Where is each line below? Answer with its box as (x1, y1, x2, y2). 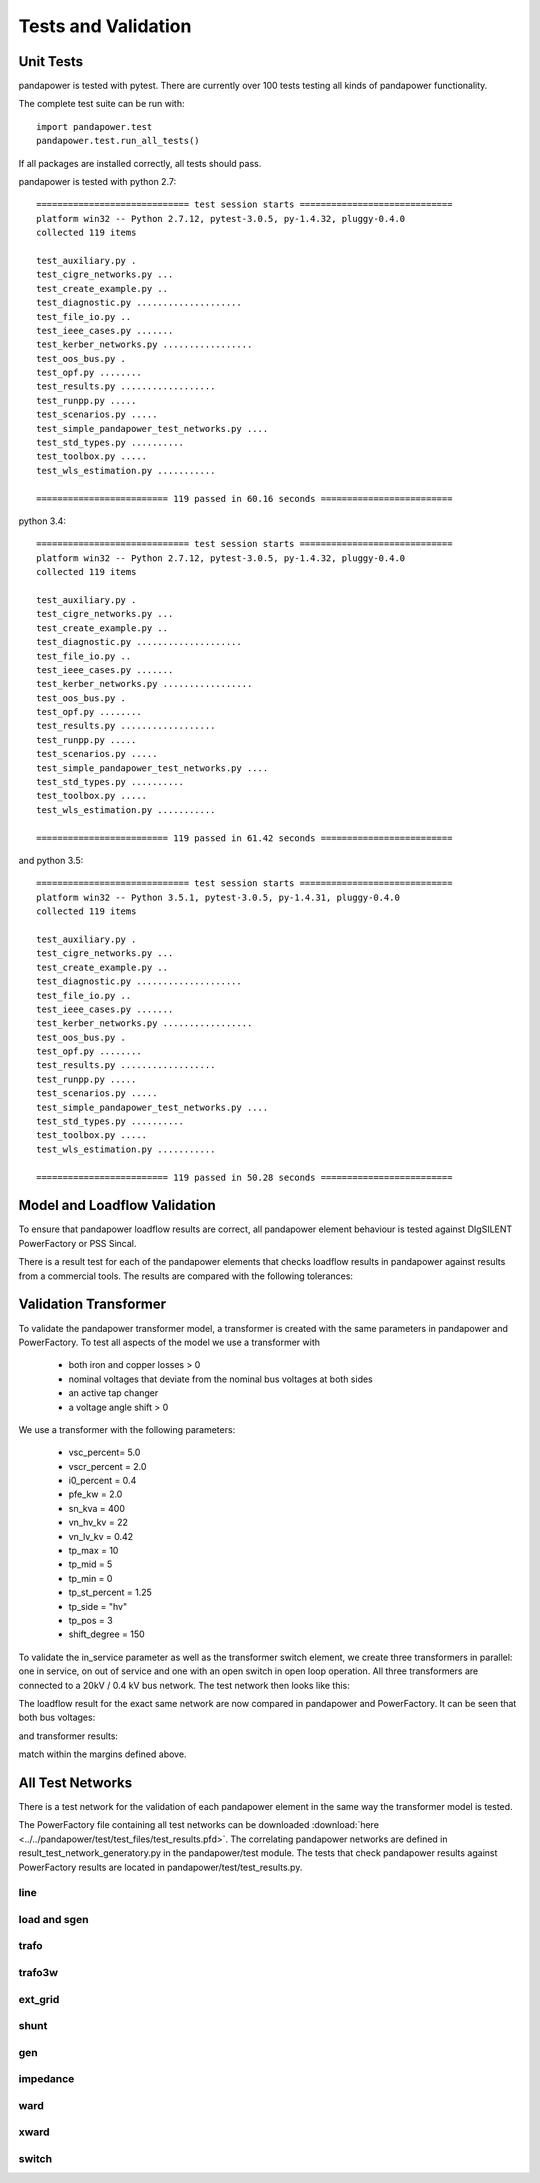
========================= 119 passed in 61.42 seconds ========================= (36, 832, 453, 844)
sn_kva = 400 (68, 1502, 125, 1514)
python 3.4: (18, 515, 67, 527)
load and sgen (18, 1912, 89, 1926)
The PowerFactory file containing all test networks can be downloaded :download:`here (18, 1819, 380, 1831)
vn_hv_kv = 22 (68, 1516, 129, 1529)
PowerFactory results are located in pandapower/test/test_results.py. (18, 1861, 303, 1873)
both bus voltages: (18, 1711, 96, 1724)
